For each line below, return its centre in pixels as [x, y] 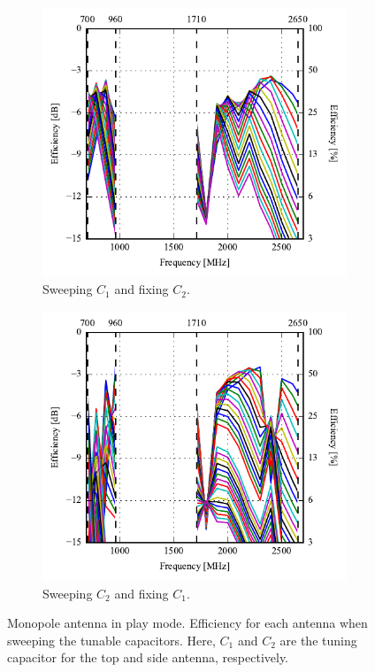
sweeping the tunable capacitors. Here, [111, 640]
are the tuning [318, 640]
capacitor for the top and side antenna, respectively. [148, 657]
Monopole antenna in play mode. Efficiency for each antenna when [187, 623]
